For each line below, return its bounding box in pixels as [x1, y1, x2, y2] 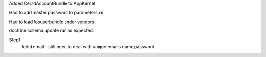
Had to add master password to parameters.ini [9, 10, 103, 16]
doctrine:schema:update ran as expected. [9, 28, 94, 34]
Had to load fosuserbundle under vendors [9, 19, 95, 25]
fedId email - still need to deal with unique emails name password [21, 43, 155, 49]
